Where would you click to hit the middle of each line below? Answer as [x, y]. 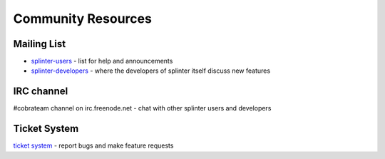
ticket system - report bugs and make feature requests [93, 145]
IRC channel [41, 92]
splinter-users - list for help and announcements [102, 61]
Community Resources [83, 19]
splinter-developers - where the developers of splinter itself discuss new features [151, 71]
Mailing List [40, 44]
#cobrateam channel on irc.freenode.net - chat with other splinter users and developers [142, 108]
